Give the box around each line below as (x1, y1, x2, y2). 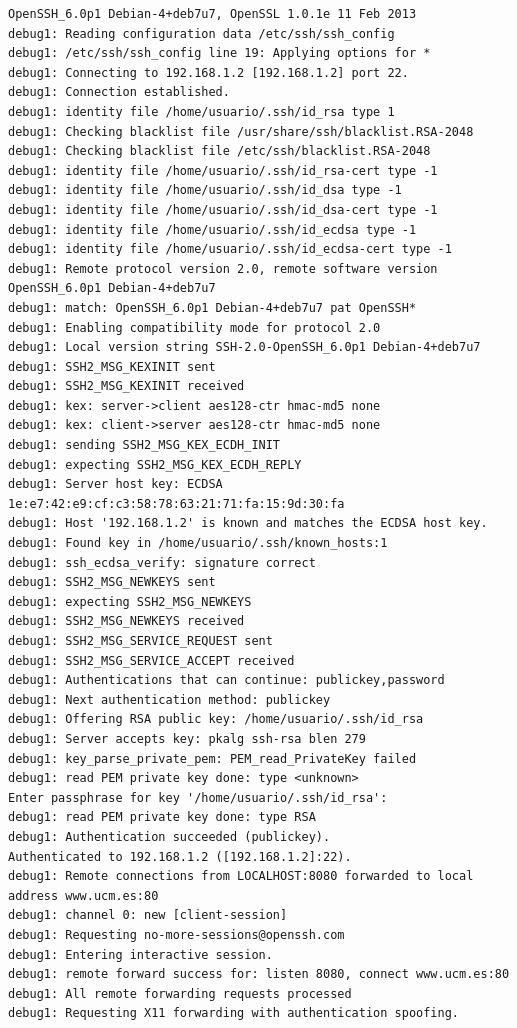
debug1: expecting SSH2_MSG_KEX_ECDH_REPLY (8, 457, 302, 472)
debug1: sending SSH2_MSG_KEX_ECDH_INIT (8, 438, 281, 453)
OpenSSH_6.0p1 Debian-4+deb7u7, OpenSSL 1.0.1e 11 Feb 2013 (8, 7, 417, 21)
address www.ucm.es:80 (8, 888, 159, 903)
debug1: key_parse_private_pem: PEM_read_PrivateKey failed (8, 751, 417, 766)
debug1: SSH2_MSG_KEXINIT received (8, 379, 245, 394)
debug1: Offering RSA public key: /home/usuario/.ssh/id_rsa (8, 712, 424, 727)
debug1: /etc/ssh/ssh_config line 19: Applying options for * (8, 46, 431, 61)
